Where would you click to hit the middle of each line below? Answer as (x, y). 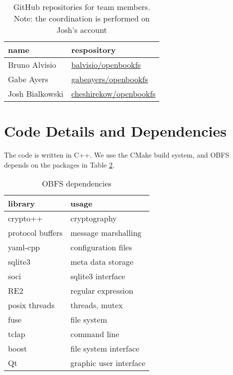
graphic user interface (108, 363)
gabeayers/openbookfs (110, 79)
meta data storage (102, 262)
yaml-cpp (24, 247)
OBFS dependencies (77, 184)
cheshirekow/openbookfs (114, 94)
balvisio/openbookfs (106, 65)
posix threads (31, 305)
